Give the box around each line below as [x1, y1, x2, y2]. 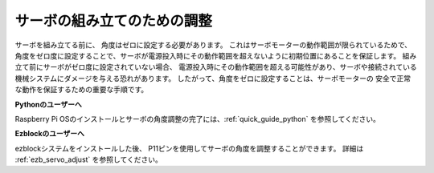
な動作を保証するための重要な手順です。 [14, 85, 149, 95]
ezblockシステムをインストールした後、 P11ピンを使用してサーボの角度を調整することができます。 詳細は [14, 143, 364, 153]
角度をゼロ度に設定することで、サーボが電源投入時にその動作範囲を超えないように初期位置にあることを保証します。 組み [14, 50, 417, 60]
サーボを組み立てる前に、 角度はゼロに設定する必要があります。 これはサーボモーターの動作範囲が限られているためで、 [14, 40, 412, 50]
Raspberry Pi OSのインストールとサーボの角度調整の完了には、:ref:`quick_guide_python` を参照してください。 [14, 114, 381, 123]
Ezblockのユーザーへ [14, 129, 84, 139]
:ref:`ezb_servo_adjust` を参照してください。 [14, 155, 162, 164]
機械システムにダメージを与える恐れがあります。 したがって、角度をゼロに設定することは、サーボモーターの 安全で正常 [14, 73, 411, 83]
